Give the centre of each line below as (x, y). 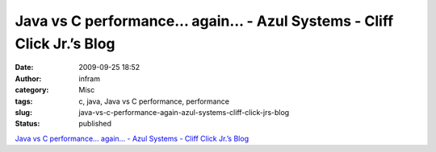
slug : (23, 112)
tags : (24, 101)
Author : (28, 78)
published (95, 124)
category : (32, 90)
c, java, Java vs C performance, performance (154, 101)
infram (90, 78)
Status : (27, 124)
